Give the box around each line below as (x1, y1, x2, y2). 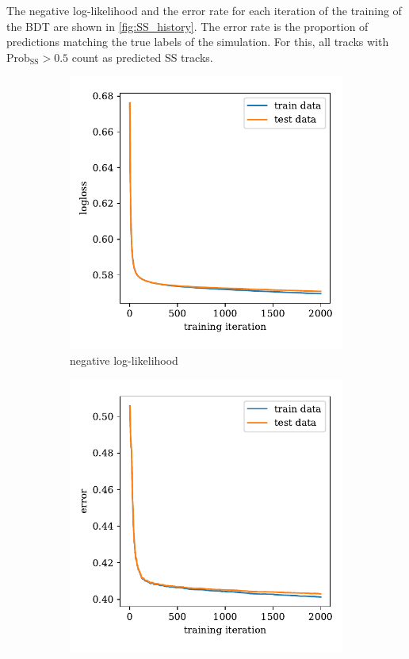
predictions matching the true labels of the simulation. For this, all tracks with (6, 33, 389, 50)
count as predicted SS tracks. (71, 48, 213, 65)
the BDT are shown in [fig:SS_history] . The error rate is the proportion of (6, 17, 369, 34)
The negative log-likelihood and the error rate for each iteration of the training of (6, 2, 402, 18)
